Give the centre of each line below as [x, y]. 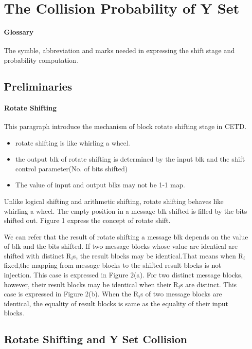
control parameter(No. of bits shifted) [72, 168]
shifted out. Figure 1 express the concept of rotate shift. [87, 220]
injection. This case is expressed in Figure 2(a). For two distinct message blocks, [124, 275]
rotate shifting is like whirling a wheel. [73, 142]
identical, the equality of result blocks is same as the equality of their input [116, 303]
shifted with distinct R [38, 255]
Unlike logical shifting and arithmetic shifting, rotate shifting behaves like [114, 201]
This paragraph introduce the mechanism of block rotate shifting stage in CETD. [125, 126]
